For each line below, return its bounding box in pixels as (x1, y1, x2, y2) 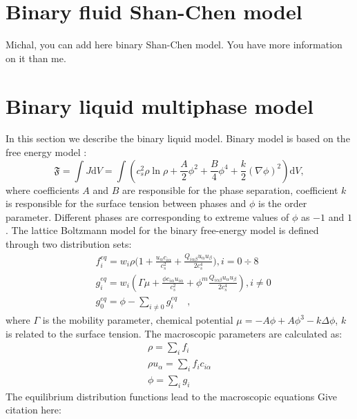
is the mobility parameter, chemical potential (42, 313, 233, 327)
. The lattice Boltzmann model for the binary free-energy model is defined (6, 223, 319, 237)
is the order (258, 196, 307, 211)
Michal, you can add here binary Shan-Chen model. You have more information (6, 37, 342, 52)
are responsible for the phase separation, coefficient (122, 182, 338, 197)
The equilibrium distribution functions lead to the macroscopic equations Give (6, 389, 338, 403)
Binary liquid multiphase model (6, 91, 313, 119)
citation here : (6, 402, 61, 417)
